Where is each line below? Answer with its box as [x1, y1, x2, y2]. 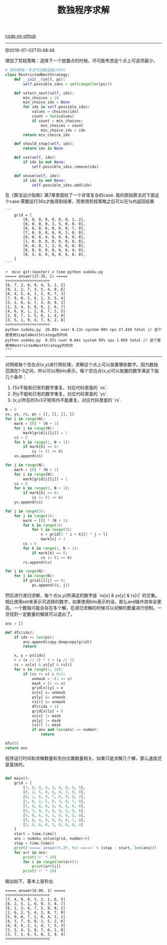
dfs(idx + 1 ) [31, 704, 59, 709]
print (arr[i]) [31, 864, 61, 869]
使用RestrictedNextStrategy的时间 [5, 343, 73, 348]
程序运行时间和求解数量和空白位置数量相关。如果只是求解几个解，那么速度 [5, 755, 158, 761]
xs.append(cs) [14, 454, 43, 459]
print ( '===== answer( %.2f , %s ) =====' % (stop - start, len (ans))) [14, 845, 157, 850]
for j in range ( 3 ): [14, 513, 55, 518]
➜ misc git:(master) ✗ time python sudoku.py [5, 270, 103, 275]
